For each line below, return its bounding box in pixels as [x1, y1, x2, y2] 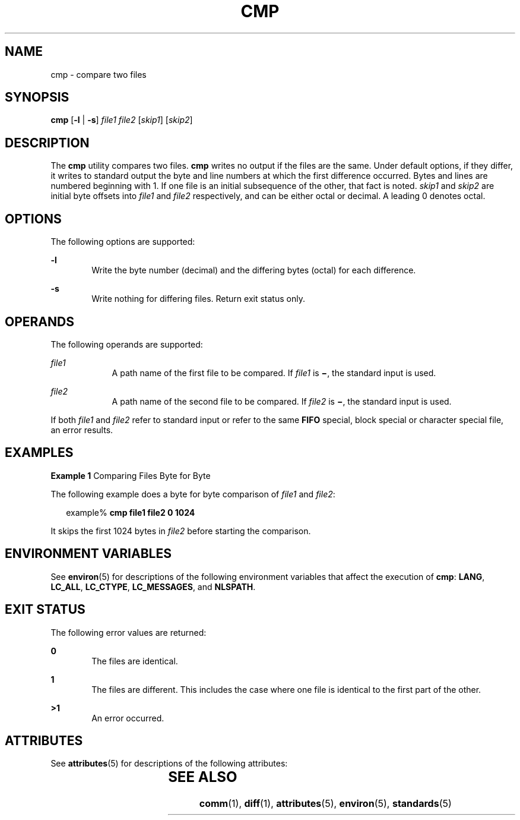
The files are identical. [91, 655, 178, 666]
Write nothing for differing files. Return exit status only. [91, 294, 305, 304]
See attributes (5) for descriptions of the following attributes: [50, 758, 288, 769]
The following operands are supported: [50, 339, 203, 349]
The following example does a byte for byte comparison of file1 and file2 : [50, 488, 335, 499]
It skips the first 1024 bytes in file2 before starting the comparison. [50, 525, 311, 536]
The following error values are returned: [50, 627, 207, 638]
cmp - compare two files [50, 69, 147, 80]
